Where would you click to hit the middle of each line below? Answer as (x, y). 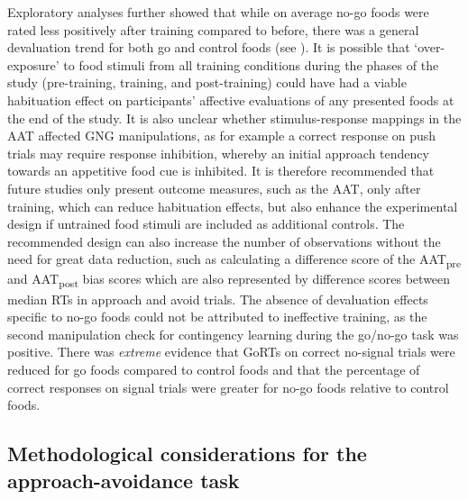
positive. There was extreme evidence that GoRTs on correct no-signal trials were (231, 352)
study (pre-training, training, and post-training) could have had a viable (207, 82)
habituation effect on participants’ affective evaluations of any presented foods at (231, 100)
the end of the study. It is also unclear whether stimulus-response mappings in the (234, 118)
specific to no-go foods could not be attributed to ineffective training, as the (217, 317)
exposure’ (33, 64)
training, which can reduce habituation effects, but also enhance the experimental (233, 206)
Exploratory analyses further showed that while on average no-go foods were (218, 12)
